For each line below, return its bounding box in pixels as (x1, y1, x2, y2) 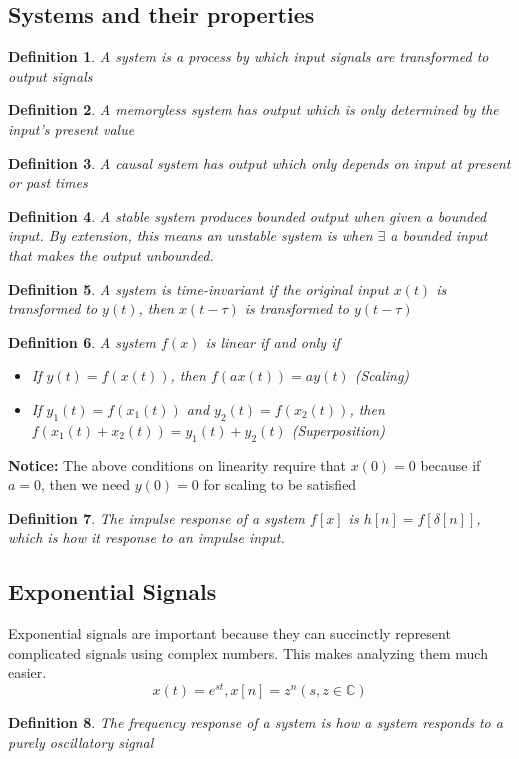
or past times (8, 172, 88, 193)
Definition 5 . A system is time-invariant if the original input (8, 278, 389, 299)
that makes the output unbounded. (8, 244, 214, 265)
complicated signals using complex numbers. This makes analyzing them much (8, 642, 488, 663)
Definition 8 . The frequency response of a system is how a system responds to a (8, 711, 503, 732)
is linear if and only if (205, 331, 340, 352)
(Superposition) (291, 419, 385, 440)
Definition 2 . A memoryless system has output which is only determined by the (8, 99, 499, 120)
